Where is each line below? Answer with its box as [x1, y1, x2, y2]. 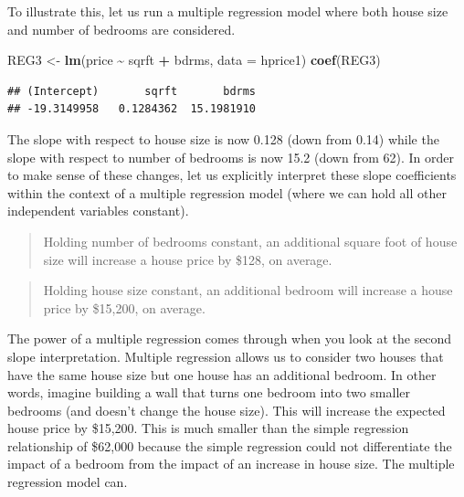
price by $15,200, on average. [43, 298, 206, 317]
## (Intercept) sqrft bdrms [7, 84, 257, 98]
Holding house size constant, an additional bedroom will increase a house [43, 280, 453, 300]
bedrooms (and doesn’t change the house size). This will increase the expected [7, 400, 446, 419]
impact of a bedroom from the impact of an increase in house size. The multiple [7, 454, 455, 473]
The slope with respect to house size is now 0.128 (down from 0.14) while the [7, 129, 439, 148]
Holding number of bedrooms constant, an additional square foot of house [43, 231, 458, 250]
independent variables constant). [7, 201, 189, 220]
